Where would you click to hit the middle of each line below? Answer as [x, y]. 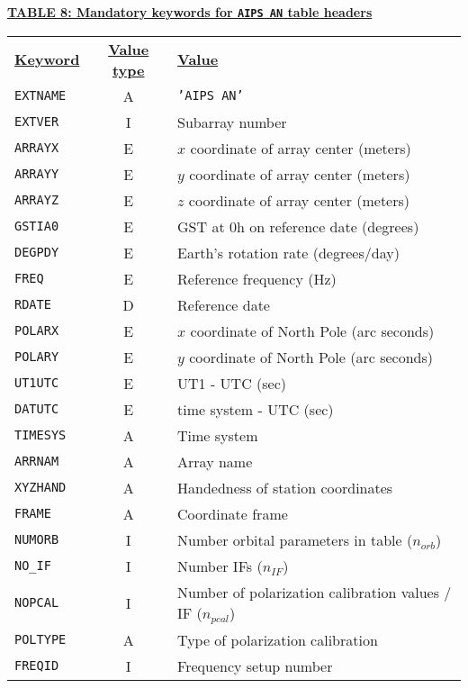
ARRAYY [37, 174]
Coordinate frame [233, 513]
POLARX [37, 331]
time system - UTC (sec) [256, 409]
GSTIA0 [37, 226]
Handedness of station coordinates [285, 487]
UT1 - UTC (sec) [232, 383]
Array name [215, 461]
